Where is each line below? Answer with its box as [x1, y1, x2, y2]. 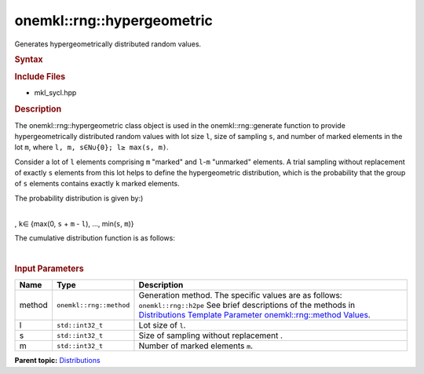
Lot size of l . [138, 320, 186, 331]
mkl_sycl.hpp [34, 88, 77, 97]
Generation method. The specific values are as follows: [138, 290, 342, 301]
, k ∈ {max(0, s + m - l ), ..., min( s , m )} [14, 218, 134, 228]
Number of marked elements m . [138, 340, 254, 351]
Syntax [14, 53, 43, 64]
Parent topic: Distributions [14, 356, 101, 365]
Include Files [14, 71, 66, 82]
